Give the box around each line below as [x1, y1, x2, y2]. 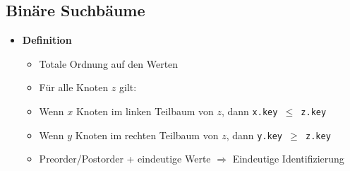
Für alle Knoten [39, 80, 109, 95]
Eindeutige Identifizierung [232, 151, 344, 166]
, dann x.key [222, 103, 278, 118]
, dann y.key [226, 127, 283, 142]
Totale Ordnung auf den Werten [39, 56, 179, 71]
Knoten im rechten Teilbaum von [75, 127, 219, 142]
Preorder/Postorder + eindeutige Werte [39, 151, 211, 166]
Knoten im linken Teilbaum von [76, 103, 214, 118]
